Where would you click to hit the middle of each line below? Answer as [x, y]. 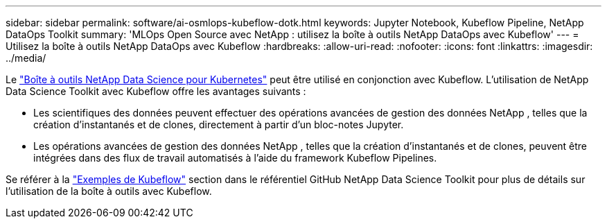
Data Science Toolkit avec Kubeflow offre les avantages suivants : [156, 91]
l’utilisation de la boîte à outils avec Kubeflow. [109, 191]
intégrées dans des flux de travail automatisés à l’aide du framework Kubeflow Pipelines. [235, 158]
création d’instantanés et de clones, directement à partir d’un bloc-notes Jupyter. [219, 124]
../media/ [26, 58]
